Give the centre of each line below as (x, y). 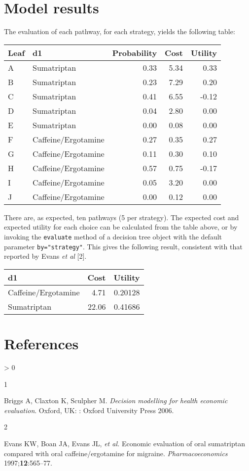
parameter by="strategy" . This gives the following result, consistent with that (123, 246)
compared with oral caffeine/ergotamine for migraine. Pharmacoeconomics (116, 453)
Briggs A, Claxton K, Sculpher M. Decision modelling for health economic (116, 400)
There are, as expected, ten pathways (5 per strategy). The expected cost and (122, 217)
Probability (135, 52)
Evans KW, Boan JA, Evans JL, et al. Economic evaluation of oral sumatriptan (124, 443)
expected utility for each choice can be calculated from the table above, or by (121, 227)
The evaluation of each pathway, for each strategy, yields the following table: (120, 31)
